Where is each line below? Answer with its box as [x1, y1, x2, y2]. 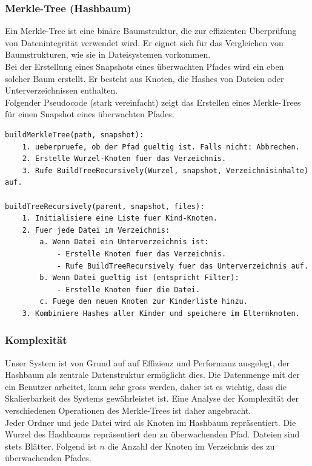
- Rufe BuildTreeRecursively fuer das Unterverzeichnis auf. [56, 261, 309, 270]
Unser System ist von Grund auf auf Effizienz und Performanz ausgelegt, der [5, 356, 290, 369]
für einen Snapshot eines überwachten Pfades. [5, 108, 174, 120]
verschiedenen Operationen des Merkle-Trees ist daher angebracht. [5, 404, 251, 417]
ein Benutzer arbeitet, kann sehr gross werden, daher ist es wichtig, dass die [5, 380, 287, 392]
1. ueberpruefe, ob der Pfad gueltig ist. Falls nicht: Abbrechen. [22, 142, 300, 151]
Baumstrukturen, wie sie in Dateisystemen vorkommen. [5, 48, 211, 61]
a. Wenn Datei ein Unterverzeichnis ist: [39, 238, 209, 247]
